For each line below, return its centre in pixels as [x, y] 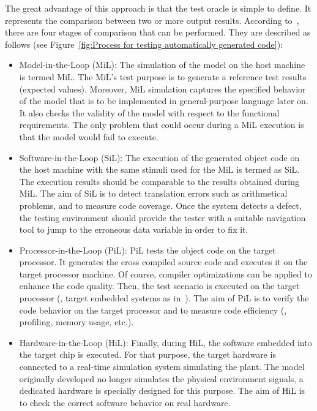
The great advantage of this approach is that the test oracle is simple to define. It [158, 8]
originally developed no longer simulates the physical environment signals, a [161, 378]
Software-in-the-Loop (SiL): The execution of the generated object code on [159, 157]
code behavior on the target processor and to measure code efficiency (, [153, 310]
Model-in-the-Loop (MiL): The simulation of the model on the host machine [162, 65]
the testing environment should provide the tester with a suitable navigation [162, 217]
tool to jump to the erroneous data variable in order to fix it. [134, 229]
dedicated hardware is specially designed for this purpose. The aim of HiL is [162, 390]
